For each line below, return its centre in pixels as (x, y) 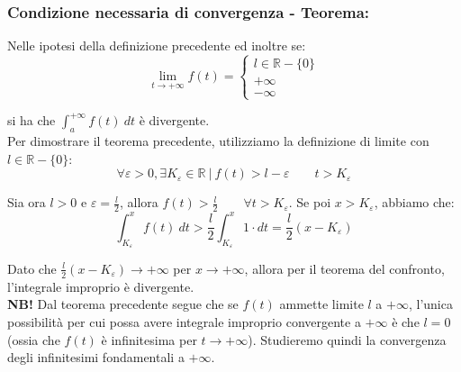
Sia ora (27, 202)
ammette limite (321, 304)
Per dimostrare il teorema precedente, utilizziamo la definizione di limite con (218, 141)
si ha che (32, 120)
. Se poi (310, 202)
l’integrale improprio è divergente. (101, 286)
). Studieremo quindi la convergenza (347, 339)
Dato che (32, 268)
